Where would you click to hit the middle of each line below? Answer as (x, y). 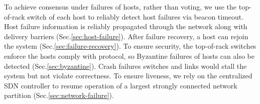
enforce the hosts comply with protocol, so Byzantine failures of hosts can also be (129, 56)
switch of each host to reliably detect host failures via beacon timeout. (136, 16)
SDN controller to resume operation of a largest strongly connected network (121, 85)
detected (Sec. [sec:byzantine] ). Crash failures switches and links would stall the (125, 66)
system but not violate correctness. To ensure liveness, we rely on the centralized (128, 76)
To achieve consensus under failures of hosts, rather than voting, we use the (120, 7)
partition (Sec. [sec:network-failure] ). (59, 95)
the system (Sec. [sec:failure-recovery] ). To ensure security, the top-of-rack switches (130, 46)
